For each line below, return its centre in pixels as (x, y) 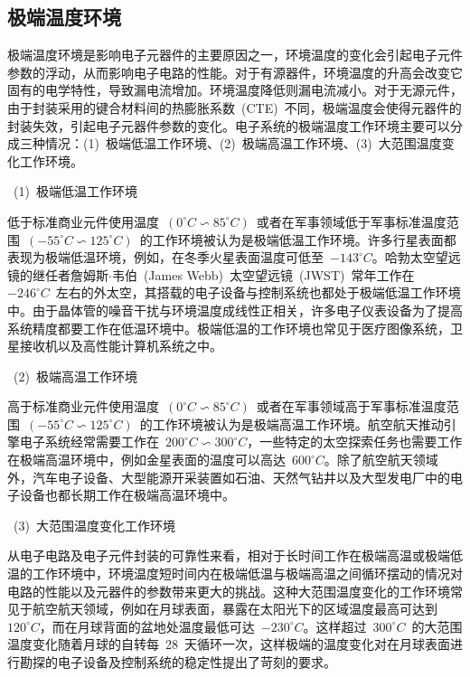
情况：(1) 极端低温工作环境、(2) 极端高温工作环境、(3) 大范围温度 (243, 143)
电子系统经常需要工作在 (89, 442)
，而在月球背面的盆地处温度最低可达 (147, 626)
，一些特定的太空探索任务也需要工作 (355, 442)
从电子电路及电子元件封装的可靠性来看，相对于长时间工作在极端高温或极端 (229, 555)
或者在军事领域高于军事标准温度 (351, 406)
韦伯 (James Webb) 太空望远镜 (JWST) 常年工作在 (263, 274)
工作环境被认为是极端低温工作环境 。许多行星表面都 (304, 239)
